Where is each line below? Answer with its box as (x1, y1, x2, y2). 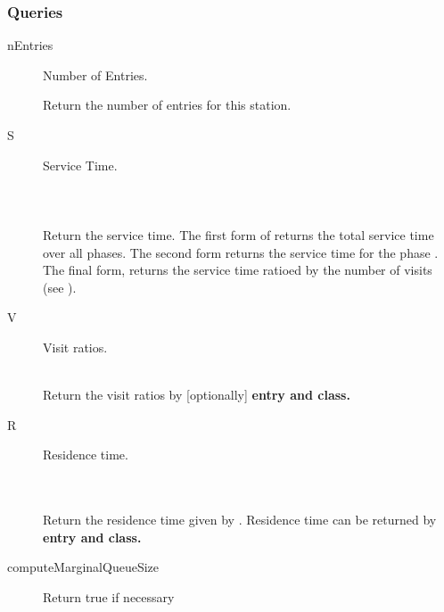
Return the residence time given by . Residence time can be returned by (43, 510, 437, 529)
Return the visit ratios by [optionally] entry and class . (43, 385, 350, 404)
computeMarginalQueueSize (7, 558, 160, 576)
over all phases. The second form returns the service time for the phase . (43, 243, 439, 261)
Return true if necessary (43, 587, 175, 606)
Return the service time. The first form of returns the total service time (43, 225, 434, 244)
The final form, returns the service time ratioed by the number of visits (43, 261, 432, 279)
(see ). (43, 277, 77, 296)
